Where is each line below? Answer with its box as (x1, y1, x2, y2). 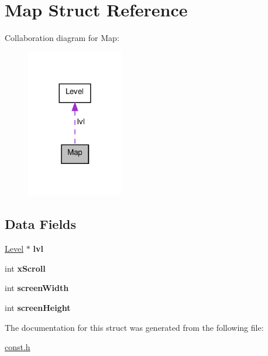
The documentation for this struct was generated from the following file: (5, 321, 264, 333)
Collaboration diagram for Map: (5, 32, 119, 44)
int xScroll (5, 262, 46, 274)
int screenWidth (5, 282, 69, 294)
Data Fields (5, 215, 77, 233)
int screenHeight (5, 302, 71, 314)
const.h (5, 341, 30, 353)
